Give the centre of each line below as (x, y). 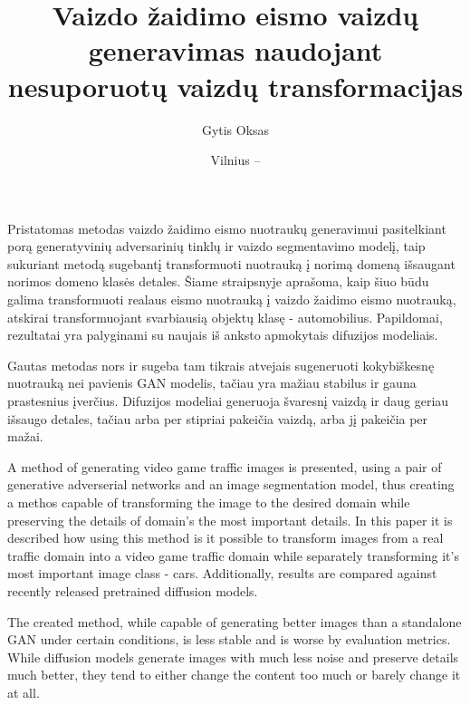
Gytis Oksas (235, 129)
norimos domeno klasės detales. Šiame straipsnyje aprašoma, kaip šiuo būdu (218, 281)
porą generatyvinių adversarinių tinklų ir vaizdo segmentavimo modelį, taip (216, 246)
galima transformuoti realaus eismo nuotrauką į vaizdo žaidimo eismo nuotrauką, (232, 299)
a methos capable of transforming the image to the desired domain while (209, 502)
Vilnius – (235, 160)
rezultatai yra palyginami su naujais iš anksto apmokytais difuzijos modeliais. (223, 335)
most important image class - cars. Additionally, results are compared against (222, 573)
